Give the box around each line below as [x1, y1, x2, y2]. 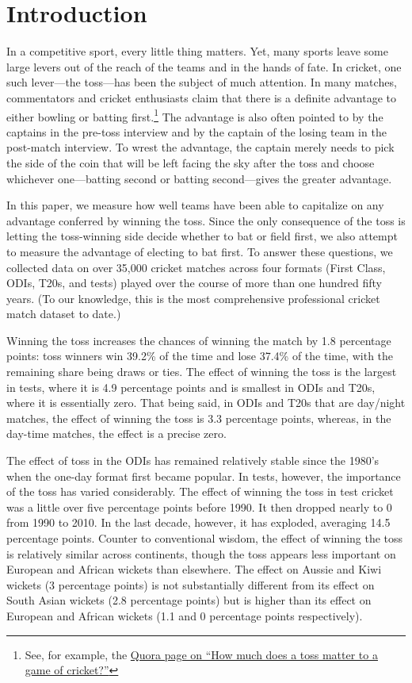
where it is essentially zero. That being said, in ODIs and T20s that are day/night [6, 394, 406, 411]
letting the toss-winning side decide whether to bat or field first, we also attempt [6, 228, 398, 244]
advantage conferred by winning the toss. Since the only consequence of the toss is [6, 212, 406, 228]
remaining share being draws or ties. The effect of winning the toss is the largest [6, 363, 397, 380]
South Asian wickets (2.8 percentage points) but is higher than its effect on [6, 592, 372, 608]
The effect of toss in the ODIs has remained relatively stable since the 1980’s [6, 452, 380, 469]
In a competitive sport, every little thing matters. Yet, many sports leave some [6, 43, 388, 59]
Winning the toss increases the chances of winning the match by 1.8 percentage [6, 332, 391, 348]
